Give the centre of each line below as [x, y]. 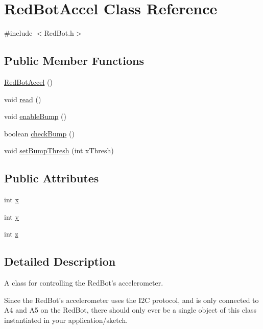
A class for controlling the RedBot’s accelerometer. [84, 283]
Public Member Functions [74, 61]
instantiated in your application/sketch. [66, 320]
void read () [23, 99]
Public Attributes [52, 178]
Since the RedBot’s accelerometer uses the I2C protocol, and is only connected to [131, 300]
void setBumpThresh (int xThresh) [59, 150]
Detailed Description [60, 261]
